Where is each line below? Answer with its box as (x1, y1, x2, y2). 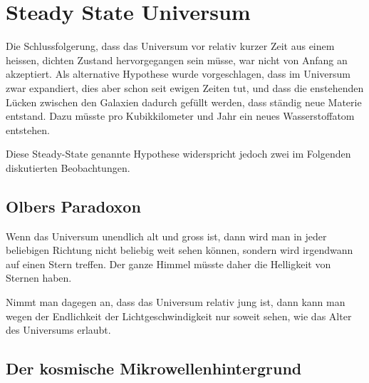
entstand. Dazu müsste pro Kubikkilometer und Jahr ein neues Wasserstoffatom (6, 108, 355, 123)
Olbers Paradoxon (6, 195, 141, 217)
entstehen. (6, 122, 50, 137)
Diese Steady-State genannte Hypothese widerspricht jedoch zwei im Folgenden (6, 146, 351, 161)
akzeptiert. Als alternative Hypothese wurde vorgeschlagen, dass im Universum (6, 66, 351, 81)
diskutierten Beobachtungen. (6, 160, 130, 175)
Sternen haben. (6, 270, 72, 285)
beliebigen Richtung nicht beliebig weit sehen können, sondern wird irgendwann (6, 242, 353, 257)
